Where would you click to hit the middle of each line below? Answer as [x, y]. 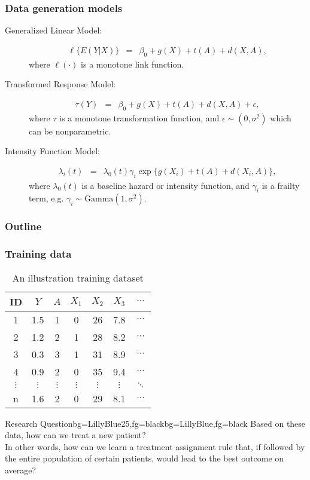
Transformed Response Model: [60, 84]
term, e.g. [46, 198]
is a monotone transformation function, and [139, 117]
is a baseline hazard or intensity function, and [165, 185]
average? [21, 470]
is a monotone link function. [133, 64]
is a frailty [281, 185]
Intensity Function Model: [52, 151]
